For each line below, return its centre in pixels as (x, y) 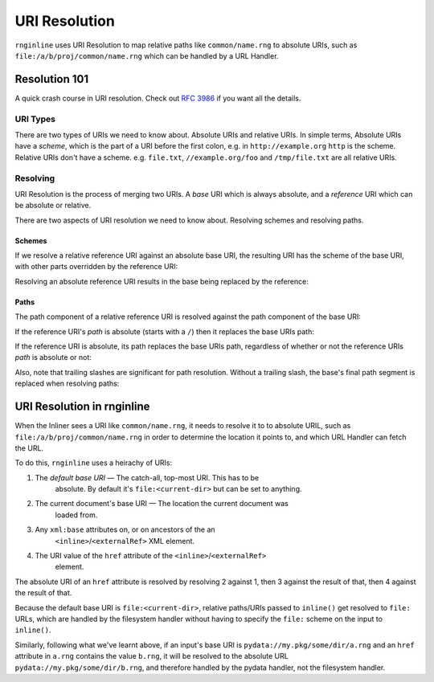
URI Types (35, 119)
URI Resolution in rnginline (82, 407)
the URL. (29, 448)
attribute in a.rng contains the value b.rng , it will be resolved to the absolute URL (151, 656)
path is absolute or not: (53, 357)
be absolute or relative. (53, 206)
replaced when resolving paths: (67, 384)
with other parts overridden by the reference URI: (96, 267)
